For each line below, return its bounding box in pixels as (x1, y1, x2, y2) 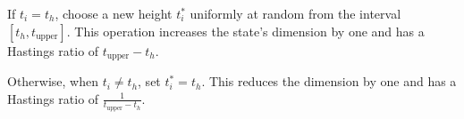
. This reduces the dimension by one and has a (201, 72, 457, 91)
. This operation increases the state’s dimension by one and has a (66, 21, 425, 40)
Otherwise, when (7, 72, 99, 91)
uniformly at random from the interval (190, 4, 401, 22)
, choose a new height (55, 4, 173, 22)
